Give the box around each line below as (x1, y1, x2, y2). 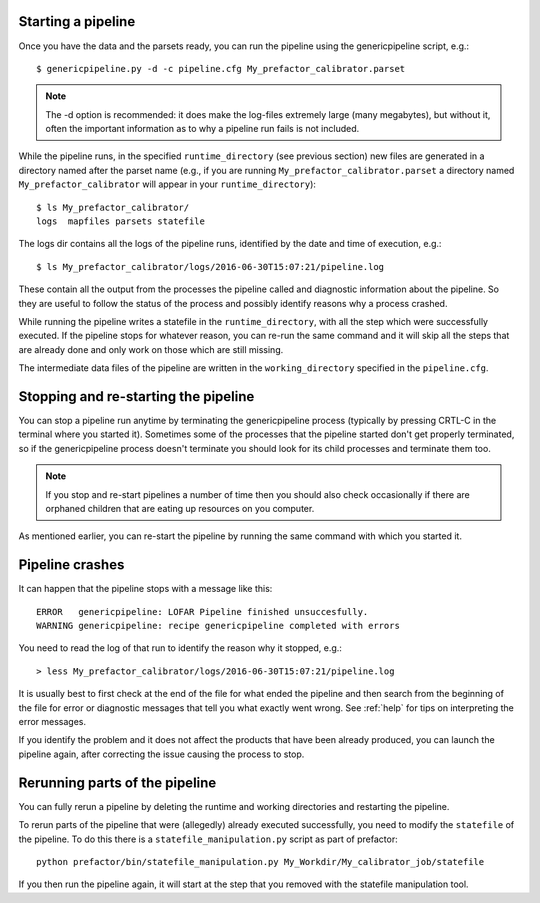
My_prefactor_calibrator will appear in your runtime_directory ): (18, 178, 317, 190)
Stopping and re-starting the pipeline (18, 388, 255, 405)
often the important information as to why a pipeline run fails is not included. (45, 123, 360, 135)
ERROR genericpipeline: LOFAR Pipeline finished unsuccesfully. (36, 606, 369, 617)
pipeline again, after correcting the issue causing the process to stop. (18, 748, 305, 760)
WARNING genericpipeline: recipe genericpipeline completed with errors (36, 620, 400, 632)
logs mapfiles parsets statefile (36, 216, 205, 227)
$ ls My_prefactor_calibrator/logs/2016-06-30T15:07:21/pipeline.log (36, 261, 385, 272)
